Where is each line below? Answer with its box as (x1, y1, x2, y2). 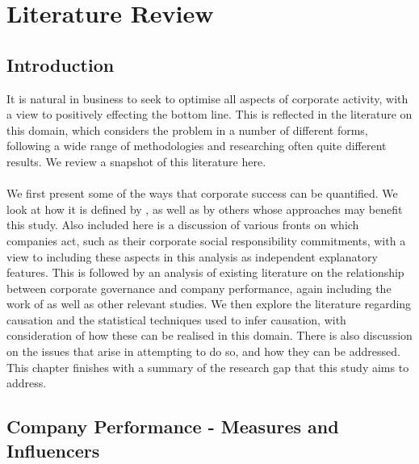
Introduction (6, 52, 115, 77)
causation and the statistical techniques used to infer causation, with (6, 311, 346, 328)
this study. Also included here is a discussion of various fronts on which (6, 216, 359, 233)
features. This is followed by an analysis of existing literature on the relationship (6, 264, 404, 281)
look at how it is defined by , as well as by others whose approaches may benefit (6, 200, 403, 217)
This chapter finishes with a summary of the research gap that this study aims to (6, 358, 409, 375)
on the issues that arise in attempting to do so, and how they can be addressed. (6, 343, 400, 360)
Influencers (6, 437, 100, 462)
